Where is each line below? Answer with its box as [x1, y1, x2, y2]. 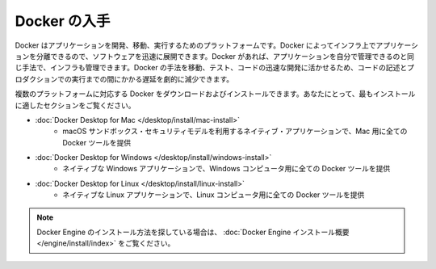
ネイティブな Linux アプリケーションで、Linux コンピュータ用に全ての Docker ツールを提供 [62, 190, 365, 200]
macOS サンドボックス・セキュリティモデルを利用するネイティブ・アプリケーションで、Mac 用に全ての [62, 126, 408, 137]
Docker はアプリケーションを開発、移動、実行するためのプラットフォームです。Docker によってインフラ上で [15, 40, 376, 50]
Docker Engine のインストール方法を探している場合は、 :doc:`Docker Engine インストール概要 [36, 227, 350, 237]
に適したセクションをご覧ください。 [15, 100, 136, 110]
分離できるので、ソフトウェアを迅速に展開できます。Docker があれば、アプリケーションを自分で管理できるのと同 [36, 51, 415, 61]
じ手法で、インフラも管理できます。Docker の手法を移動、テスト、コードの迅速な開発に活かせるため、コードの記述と [15, 63, 408, 73]
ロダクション [15, 74, 58, 84]
